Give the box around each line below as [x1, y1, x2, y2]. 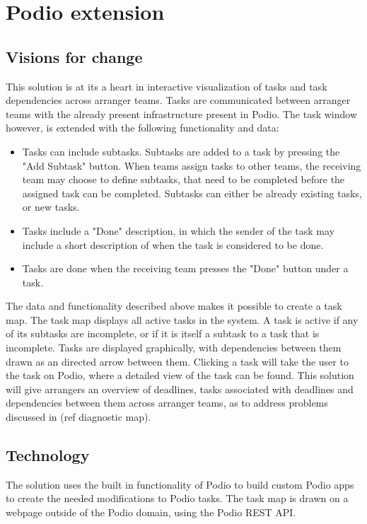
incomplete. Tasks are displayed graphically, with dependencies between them [6, 340, 342, 355]
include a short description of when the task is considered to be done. [22, 237, 324, 252]
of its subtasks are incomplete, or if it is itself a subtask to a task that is [6, 326, 320, 341]
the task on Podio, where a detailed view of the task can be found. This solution [6, 368, 354, 383]
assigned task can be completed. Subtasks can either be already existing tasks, [22, 185, 362, 200]
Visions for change [6, 45, 143, 67]
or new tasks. [22, 199, 80, 214]
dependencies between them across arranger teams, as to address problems [6, 395, 328, 410]
